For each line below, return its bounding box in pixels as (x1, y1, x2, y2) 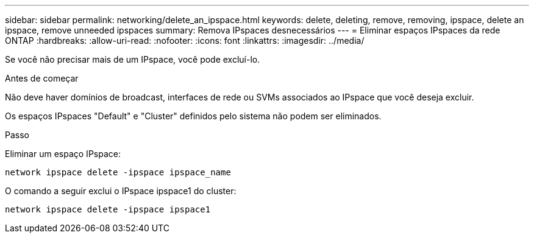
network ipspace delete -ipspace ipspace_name (5, 167, 231, 177)
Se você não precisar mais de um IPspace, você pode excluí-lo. (5, 54, 260, 65)
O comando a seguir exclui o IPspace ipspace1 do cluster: (5, 186, 237, 196)
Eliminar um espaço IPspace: (5, 149, 121, 159)
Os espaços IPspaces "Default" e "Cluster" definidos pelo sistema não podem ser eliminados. (5, 111, 382, 121)
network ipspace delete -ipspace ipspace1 (5, 205, 211, 214)
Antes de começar (5, 73, 79, 83)
